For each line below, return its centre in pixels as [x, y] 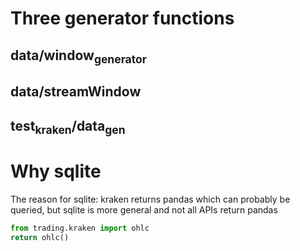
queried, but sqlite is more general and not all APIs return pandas [144, 209]
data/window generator [78, 56]
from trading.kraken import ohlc [80, 228]
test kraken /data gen [68, 127]
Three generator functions [122, 18]
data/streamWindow [76, 92]
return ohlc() [40, 237]
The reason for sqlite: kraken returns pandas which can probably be [150, 199]
